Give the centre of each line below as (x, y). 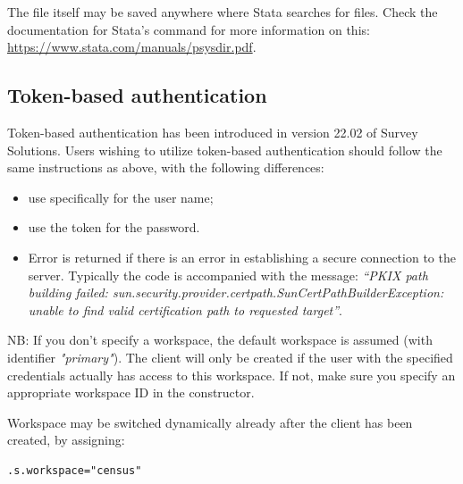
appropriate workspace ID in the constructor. (131, 392)
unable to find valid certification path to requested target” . (185, 309)
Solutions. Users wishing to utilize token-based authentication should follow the (225, 150)
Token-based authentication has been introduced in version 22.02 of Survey (213, 132)
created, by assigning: (66, 440)
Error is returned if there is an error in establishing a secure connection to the (242, 257)
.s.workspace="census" (75, 470)
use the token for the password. (114, 227)
